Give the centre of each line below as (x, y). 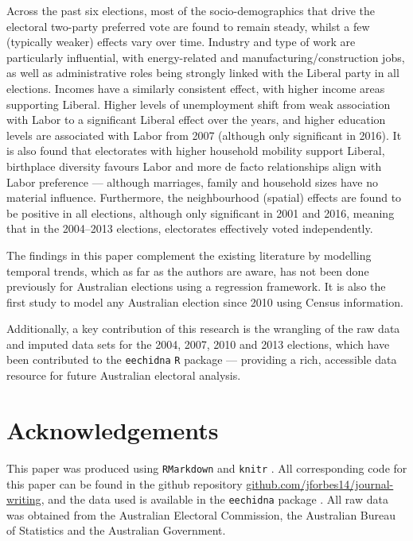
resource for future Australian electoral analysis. (124, 375)
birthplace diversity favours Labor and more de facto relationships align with (194, 166)
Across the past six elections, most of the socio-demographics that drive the (191, 10)
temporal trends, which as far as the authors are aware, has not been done (188, 270)
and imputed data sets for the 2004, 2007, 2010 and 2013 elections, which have (198, 344)
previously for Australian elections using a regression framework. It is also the (196, 286)
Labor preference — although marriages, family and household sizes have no (192, 182)
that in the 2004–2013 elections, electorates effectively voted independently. (190, 228)
